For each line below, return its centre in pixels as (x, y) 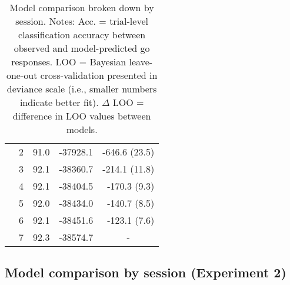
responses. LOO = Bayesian (69, 62)
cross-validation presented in (99, 75)
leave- (141, 62)
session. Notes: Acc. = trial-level (82, 21)
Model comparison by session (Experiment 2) (146, 272)
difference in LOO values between (82, 116)
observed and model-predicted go (82, 48)
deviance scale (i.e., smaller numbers (82, 89)
